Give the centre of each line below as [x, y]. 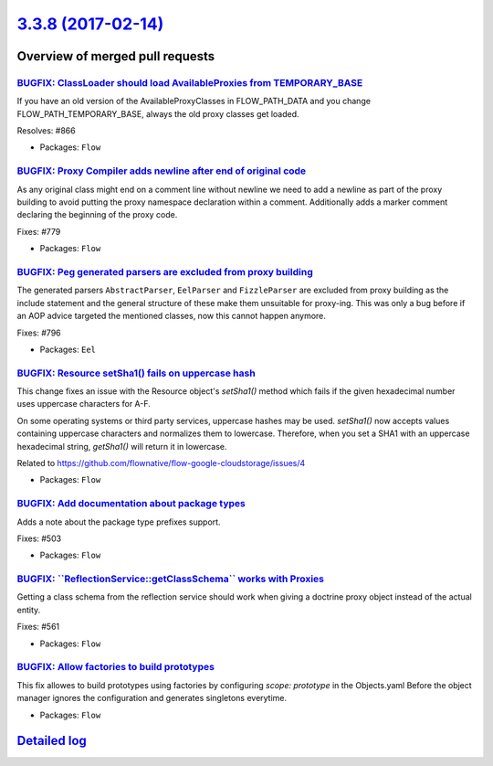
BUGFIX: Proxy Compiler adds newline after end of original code [162, 171]
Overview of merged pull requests [116, 56]
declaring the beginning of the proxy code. [97, 215]
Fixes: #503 [39, 538]
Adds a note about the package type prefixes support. [119, 522]
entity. [29, 610]
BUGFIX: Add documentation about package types [131, 504]
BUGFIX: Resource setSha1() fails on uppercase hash [136, 373]
